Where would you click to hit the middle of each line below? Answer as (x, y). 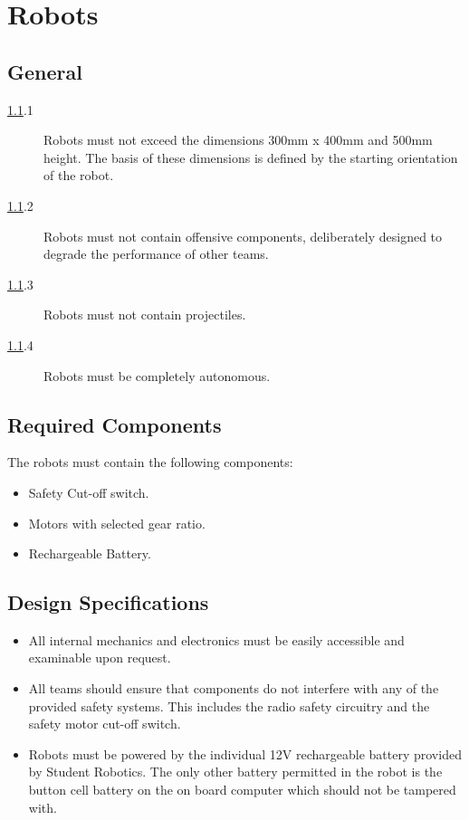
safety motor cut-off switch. (105, 724)
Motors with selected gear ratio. (117, 523)
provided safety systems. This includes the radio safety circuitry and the (229, 706)
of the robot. (79, 175)
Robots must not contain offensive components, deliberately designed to (243, 236)
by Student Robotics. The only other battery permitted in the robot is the (235, 772)
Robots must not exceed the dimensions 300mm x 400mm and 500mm (238, 140)
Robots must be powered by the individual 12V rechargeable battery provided (245, 753)
